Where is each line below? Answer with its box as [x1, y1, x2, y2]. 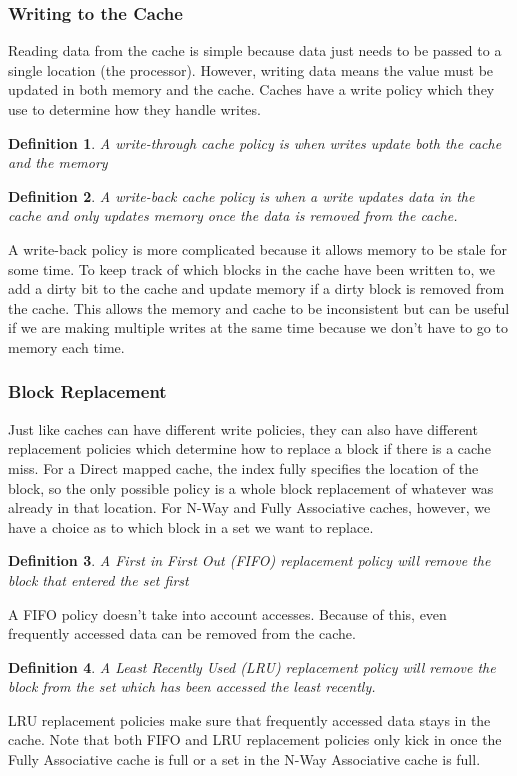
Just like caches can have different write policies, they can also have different [8, 418, 478, 439]
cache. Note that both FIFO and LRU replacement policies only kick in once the [8, 729, 502, 750]
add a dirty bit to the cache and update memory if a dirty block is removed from [8, 278, 505, 299]
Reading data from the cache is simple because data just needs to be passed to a [8, 40, 502, 61]
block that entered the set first [8, 569, 189, 590]
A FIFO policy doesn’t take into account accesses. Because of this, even [8, 603, 447, 624]
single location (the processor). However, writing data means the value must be [8, 59, 494, 80]
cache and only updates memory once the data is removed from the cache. [8, 205, 458, 226]
